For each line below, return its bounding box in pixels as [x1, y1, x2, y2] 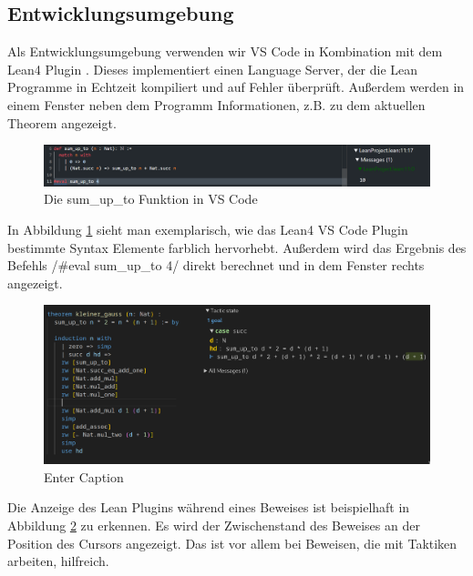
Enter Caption [44, 467, 124, 486]
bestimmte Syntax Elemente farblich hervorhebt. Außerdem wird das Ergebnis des [7, 237, 467, 257]
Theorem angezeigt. [7, 113, 117, 132]
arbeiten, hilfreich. [7, 551, 109, 571]
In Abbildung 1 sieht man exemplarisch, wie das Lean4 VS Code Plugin [7, 219, 408, 238]
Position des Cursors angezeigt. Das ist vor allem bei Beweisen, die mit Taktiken [7, 533, 458, 552]
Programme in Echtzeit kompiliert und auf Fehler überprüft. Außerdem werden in [7, 77, 465, 96]
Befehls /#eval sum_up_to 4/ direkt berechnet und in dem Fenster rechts [7, 256, 425, 275]
